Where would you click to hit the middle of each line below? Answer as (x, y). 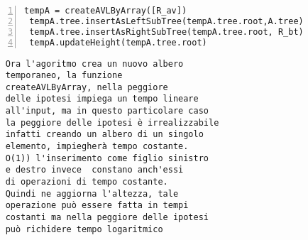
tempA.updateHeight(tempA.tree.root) (118, 42)
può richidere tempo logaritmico (84, 229)
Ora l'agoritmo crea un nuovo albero (94, 64)
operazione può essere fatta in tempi (97, 206)
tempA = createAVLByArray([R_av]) (106, 11)
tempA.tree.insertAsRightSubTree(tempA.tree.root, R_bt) (166, 32)
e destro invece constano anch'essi (94, 170)
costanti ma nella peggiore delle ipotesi (107, 218)
